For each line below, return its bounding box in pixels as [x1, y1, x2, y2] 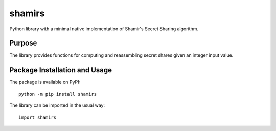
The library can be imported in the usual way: [9, 102, 105, 108]
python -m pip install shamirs [18, 91, 97, 97]
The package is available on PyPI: [9, 79, 81, 85]
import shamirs [18, 114, 57, 120]
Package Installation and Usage [9, 65, 112, 74]
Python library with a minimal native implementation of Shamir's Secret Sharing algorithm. [9, 26, 199, 32]
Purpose [9, 39, 37, 48]
